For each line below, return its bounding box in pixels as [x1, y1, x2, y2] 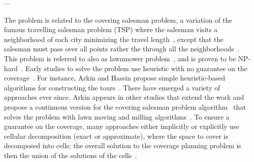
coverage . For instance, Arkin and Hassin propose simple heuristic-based [4, 73, 225, 83]
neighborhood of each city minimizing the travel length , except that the [4, 34, 223, 44]
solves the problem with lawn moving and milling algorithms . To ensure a [4, 111, 229, 121]
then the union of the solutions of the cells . [4, 150, 137, 160]
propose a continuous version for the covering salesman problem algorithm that [4, 101, 246, 112]
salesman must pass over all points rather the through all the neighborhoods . [4, 43, 240, 54]
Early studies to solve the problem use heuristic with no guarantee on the [25, 63, 247, 73]
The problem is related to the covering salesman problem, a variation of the [4, 14, 232, 25]
